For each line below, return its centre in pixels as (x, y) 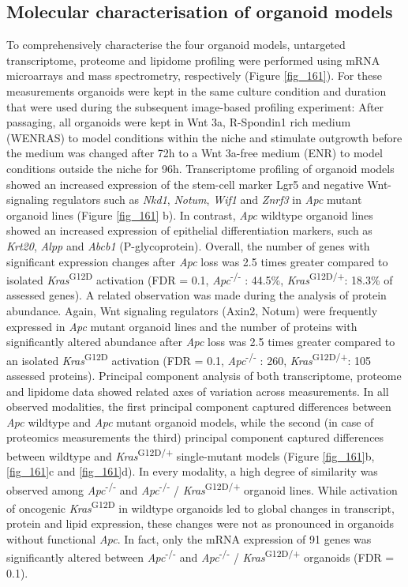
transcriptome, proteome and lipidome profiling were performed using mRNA (193, 60)
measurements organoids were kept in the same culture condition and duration (197, 90)
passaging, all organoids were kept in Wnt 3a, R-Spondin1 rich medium (179, 122)
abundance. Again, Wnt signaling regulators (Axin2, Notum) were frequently (192, 310)
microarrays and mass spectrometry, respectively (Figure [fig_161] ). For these (194, 75)
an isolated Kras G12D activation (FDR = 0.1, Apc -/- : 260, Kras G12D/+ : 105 (189, 359)
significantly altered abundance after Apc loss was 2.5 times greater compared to (201, 342)
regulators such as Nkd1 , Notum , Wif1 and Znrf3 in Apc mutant (207, 199)
